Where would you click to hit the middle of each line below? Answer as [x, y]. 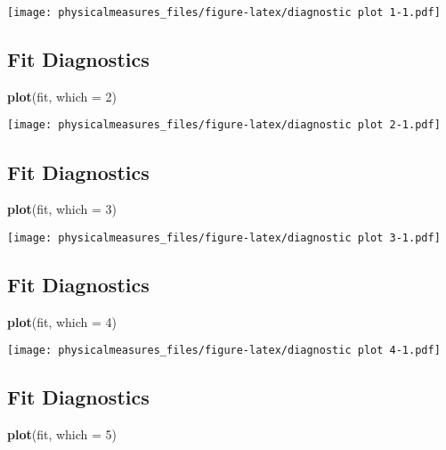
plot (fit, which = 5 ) [62, 434]
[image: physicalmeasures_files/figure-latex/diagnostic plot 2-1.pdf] [224, 125]
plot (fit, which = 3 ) [62, 209]
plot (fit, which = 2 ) [62, 96]
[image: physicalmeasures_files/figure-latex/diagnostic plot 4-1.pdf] [224, 351]
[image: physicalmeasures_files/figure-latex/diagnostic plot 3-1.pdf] [224, 237]
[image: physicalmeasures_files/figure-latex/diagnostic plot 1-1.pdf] [224, 12]
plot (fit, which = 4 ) [62, 321]
